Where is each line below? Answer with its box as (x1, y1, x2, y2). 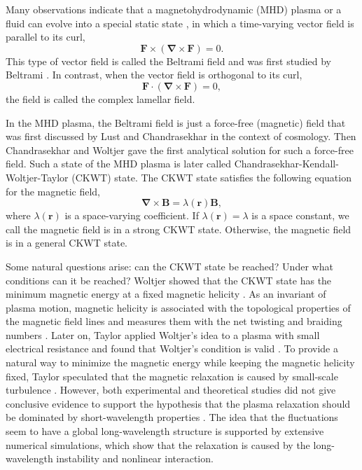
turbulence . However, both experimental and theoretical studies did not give (6, 382, 336, 397)
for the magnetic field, (6, 184, 100, 198)
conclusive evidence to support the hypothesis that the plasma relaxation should (6, 396, 351, 410)
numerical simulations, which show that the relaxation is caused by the (6, 437, 310, 452)
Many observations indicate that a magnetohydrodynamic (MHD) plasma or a (6, 2, 342, 16)
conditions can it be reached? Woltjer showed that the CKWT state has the (6, 272, 332, 287)
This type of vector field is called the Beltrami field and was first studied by (6, 53, 332, 68)
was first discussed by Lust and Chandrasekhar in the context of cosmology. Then (6, 129, 356, 144)
